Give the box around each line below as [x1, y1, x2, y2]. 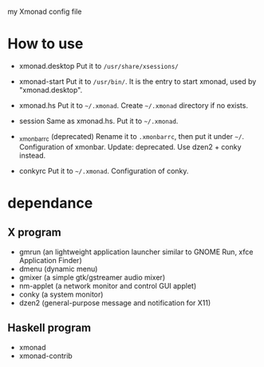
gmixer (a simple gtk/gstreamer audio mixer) [18, 272, 165, 282]
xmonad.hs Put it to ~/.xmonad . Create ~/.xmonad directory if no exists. [18, 100, 249, 110]
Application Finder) [18, 255, 82, 265]
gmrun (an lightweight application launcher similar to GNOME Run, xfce [18, 247, 254, 257]
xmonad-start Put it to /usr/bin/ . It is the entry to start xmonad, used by [18, 76, 257, 86]
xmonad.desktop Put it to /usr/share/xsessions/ [18, 61, 179, 70]
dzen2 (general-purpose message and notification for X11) [18, 297, 211, 307]
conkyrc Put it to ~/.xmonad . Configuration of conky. [18, 166, 189, 175]
